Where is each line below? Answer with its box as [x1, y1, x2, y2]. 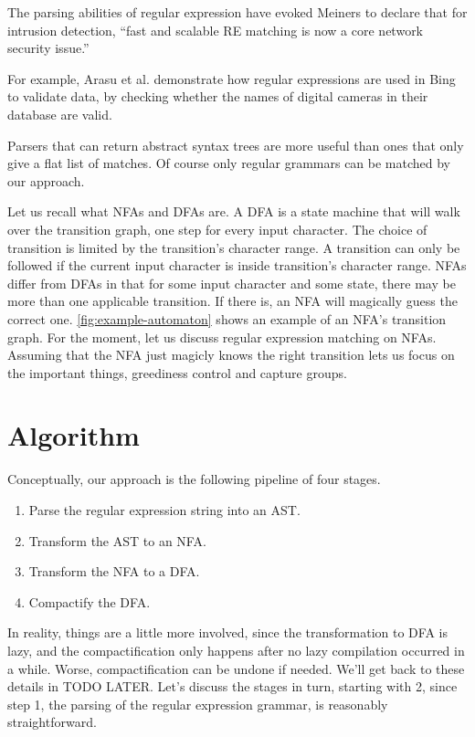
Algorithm [7, 416, 140, 454]
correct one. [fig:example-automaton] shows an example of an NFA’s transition [7, 309, 447, 328]
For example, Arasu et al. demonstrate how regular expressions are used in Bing [7, 68, 456, 88]
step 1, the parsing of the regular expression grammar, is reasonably [7, 694, 388, 713]
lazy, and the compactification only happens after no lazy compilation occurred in [7, 640, 465, 659]
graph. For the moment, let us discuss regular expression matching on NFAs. [7, 327, 437, 346]
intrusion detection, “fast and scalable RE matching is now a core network [7, 20, 424, 39]
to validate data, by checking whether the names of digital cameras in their [7, 87, 428, 106]
